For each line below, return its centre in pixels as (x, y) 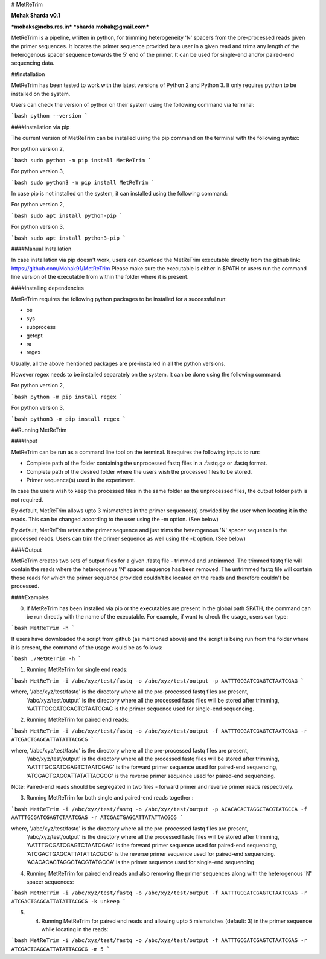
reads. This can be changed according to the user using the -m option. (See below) (115, 519)
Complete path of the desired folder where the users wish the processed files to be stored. (139, 471)
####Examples (30, 597)
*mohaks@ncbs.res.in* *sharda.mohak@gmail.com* (80, 27)
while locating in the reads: (75, 929)
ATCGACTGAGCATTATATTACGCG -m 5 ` (61, 949)
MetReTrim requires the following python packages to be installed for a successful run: (119, 299)
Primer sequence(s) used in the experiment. (81, 480)
